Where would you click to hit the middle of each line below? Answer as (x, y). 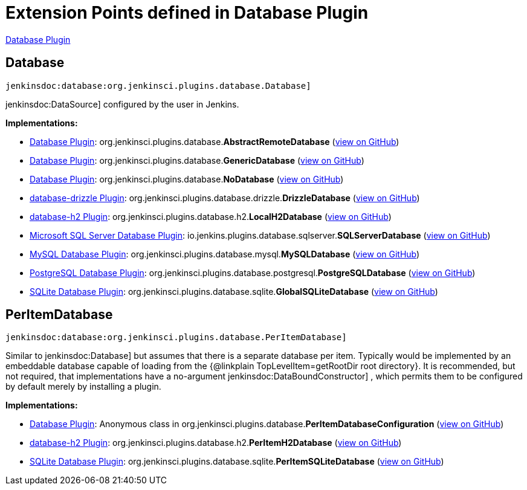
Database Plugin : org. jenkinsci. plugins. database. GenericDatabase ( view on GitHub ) (197, 160)
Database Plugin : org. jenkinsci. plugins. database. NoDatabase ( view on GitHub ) (187, 179)
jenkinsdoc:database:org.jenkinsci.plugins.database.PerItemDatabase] (176, 337)
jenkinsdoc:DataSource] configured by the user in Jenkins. (122, 104)
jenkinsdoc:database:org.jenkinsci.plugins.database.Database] (158, 85)
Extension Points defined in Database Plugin (187, 13)
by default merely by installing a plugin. (83, 387)
